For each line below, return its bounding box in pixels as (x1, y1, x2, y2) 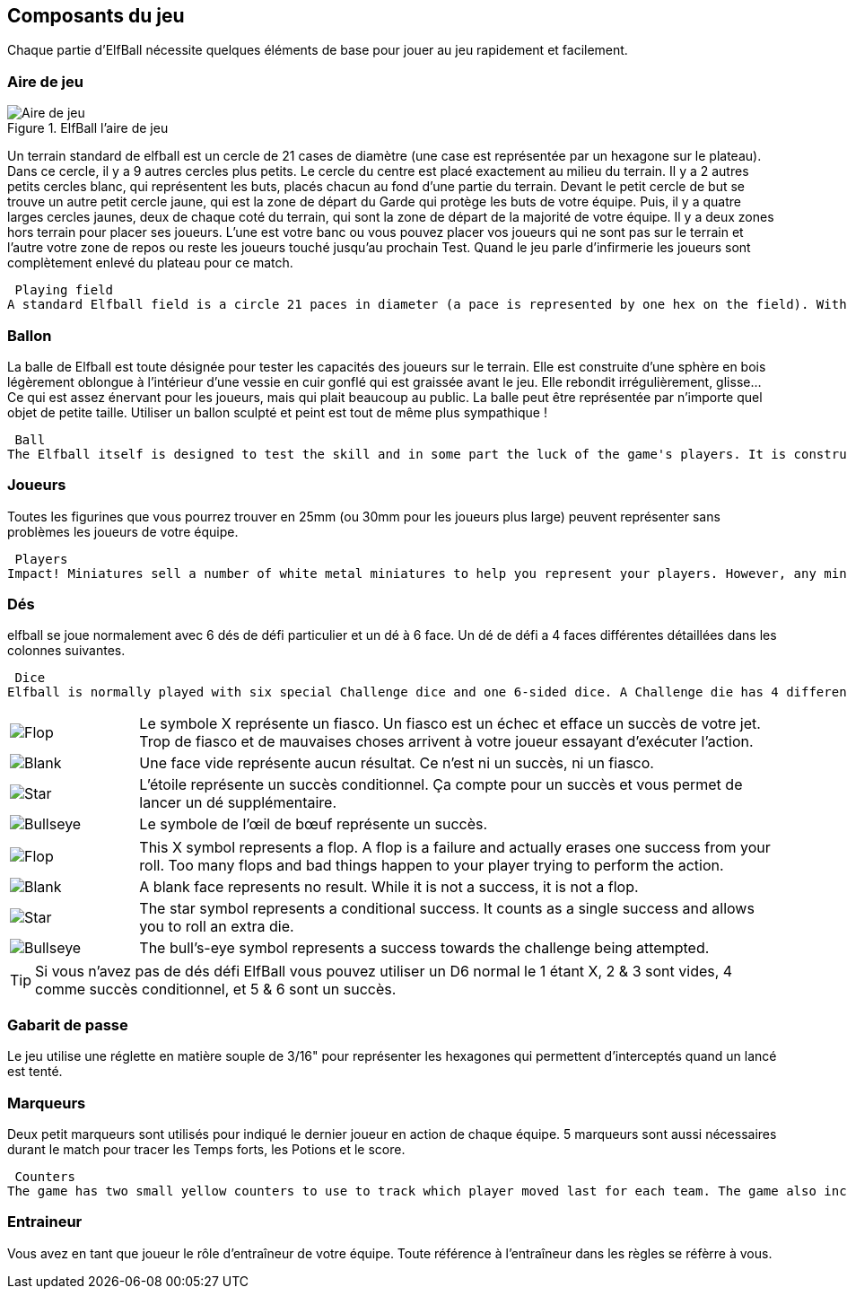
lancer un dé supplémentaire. (139, 793, 337, 812)
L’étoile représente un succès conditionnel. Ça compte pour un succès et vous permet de (139, 775, 743, 794)
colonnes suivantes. (7, 643, 126, 659)
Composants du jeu (7, 4, 185, 27)
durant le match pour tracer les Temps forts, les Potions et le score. (7, 1141, 406, 1157)
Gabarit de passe (7, 1015, 128, 1034)
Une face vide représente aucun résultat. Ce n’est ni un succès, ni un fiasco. (139, 754, 654, 773)
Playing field (14, 283, 114, 298)
